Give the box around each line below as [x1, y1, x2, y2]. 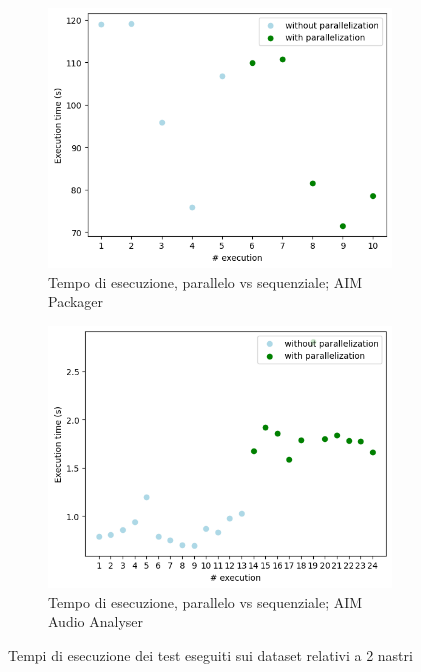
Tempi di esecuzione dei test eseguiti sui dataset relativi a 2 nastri [8, 644, 413, 665]
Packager [48, 291, 104, 312]
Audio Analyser [48, 611, 144, 632]
